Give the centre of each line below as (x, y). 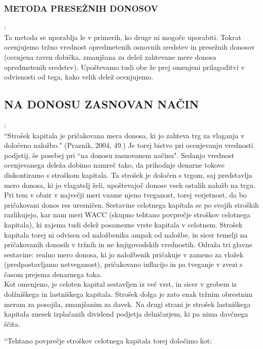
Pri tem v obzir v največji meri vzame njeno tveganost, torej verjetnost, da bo (125, 195)
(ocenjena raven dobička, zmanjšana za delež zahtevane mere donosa (110, 57)
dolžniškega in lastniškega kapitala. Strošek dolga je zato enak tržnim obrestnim (128, 294)
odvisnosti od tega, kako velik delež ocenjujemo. (79, 77)
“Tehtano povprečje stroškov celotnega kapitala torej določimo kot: (108, 341)
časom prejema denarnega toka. (53, 274)
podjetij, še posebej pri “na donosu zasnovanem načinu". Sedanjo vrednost (119, 155)
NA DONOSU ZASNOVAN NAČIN (102, 104)
